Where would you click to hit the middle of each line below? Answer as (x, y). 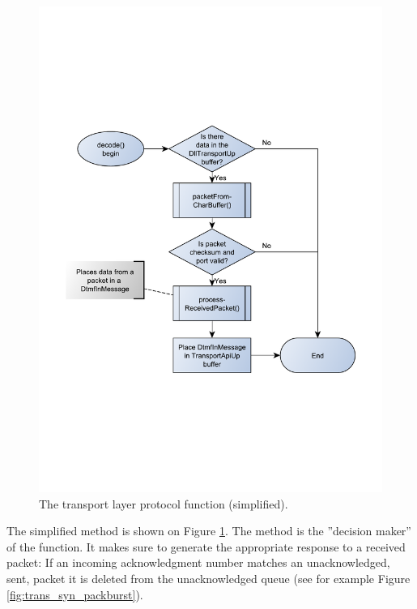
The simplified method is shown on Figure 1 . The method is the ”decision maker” (209, 531)
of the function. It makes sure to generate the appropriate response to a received (206, 546)
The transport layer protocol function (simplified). (164, 503)
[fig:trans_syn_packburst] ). (75, 594)
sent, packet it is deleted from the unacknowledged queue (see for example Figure (208, 579)
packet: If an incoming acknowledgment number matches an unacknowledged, (198, 562)
